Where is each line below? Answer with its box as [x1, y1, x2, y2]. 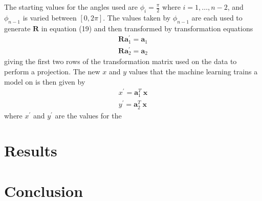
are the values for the [55, 110, 122, 120]
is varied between [23, 12, 77, 23]
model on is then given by [4, 76, 85, 87]
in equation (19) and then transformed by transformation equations [41, 23, 253, 33]
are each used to [191, 12, 243, 23]
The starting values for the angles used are [4, 2, 138, 12]
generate [4, 23, 31, 33]
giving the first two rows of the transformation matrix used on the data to [4, 56, 237, 67]
